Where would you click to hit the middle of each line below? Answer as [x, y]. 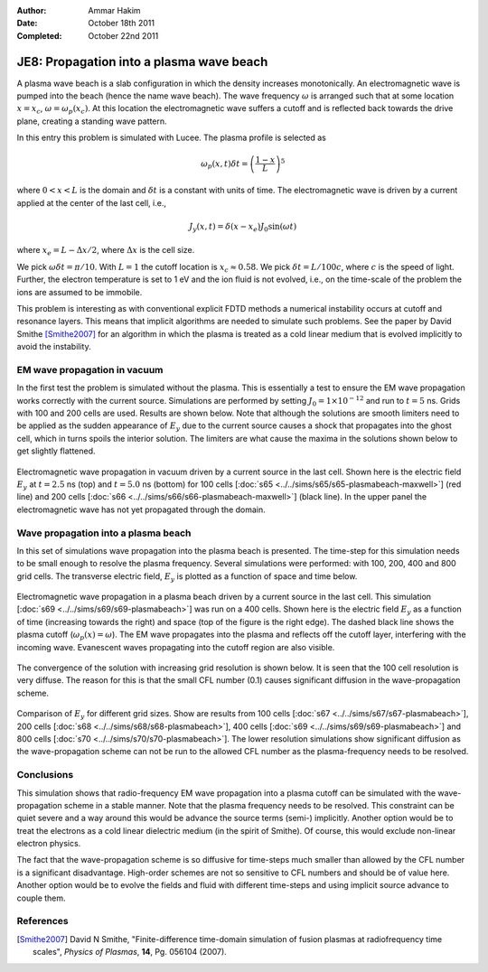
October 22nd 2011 [123, 35]
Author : [32, 10]
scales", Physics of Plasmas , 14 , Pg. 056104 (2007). [130, 952]
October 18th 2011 [122, 23]
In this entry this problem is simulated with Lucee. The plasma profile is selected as [172, 138]
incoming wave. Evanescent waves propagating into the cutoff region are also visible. [176, 647]
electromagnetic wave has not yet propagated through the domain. [141, 509]
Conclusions [45, 775]
